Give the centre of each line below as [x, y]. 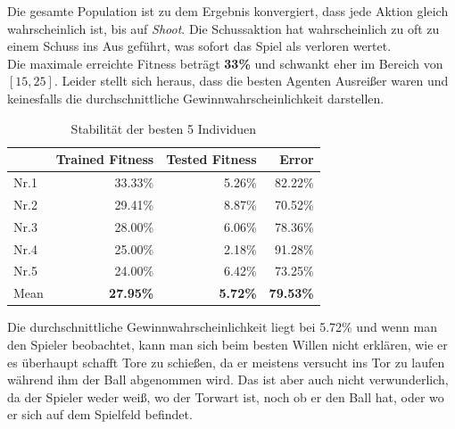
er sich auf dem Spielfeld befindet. [100, 414]
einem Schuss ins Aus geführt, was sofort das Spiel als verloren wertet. [199, 46]
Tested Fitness [211, 159]
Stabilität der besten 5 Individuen [164, 128]
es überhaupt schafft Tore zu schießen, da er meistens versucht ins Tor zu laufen [226, 362]
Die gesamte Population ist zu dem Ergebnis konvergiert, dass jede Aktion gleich [228, 11]
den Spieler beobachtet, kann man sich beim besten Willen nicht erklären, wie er [227, 344]
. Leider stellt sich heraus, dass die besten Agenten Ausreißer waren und [251, 81]
